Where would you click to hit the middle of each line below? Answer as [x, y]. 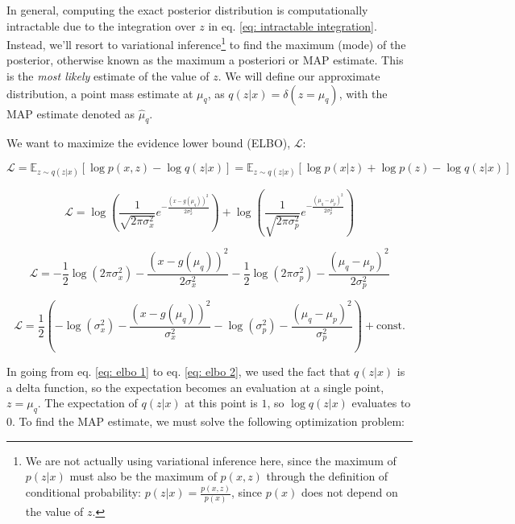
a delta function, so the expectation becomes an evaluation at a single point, [195, 387]
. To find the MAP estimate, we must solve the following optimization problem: [208, 421]
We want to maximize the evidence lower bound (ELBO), [149, 143]
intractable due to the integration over [101, 25]
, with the [363, 93]
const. [390, 326]
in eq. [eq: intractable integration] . [293, 25]
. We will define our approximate [299, 76]
